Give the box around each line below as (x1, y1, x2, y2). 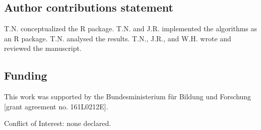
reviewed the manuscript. (4, 43, 82, 53)
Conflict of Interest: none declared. (4, 118, 111, 128)
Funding (4, 68, 47, 83)
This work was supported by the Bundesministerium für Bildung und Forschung (4, 91, 251, 102)
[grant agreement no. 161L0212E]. (4, 101, 108, 111)
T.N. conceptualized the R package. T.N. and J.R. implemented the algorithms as (4, 23, 257, 34)
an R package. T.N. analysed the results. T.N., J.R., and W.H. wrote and (4, 33, 231, 43)
